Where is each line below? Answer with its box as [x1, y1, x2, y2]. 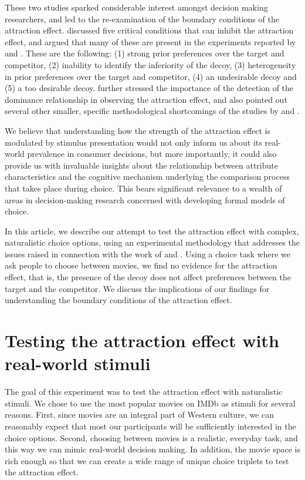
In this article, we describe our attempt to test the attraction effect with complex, [5, 224, 299, 237]
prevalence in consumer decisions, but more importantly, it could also [27, 147, 277, 160]
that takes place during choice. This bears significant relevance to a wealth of [5, 182, 282, 194]
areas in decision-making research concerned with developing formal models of [5, 193, 285, 206]
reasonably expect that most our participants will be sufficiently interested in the [5, 419, 296, 432]
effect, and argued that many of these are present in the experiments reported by [5, 35, 296, 48]
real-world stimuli [5, 351, 151, 375]
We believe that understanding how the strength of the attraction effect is [5, 124, 271, 136]
